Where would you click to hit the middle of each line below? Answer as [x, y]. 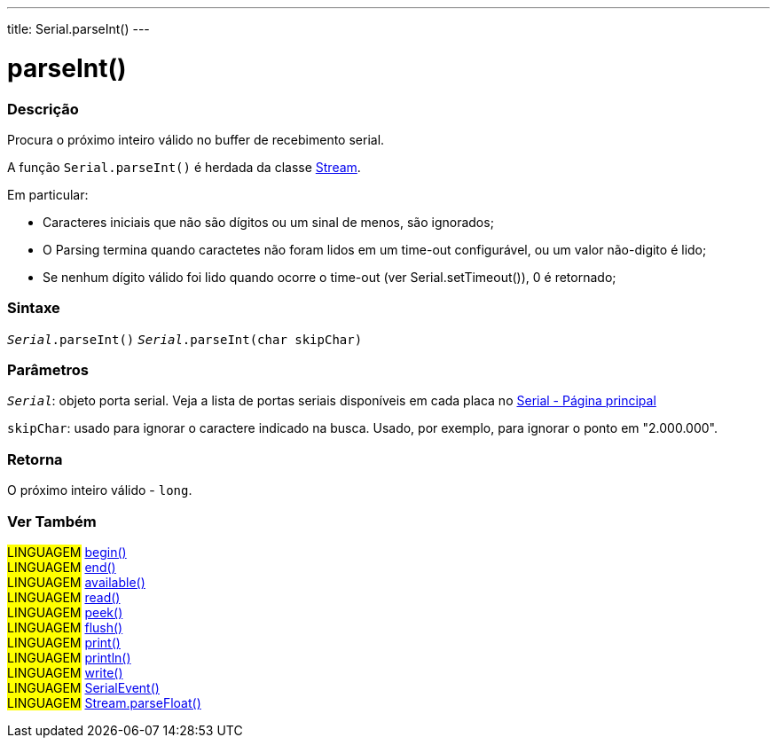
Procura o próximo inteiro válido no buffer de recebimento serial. [196, 139]
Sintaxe [34, 308]
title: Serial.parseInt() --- [78, 29]
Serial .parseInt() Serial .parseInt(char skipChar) [185, 339]
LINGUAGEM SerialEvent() [83, 687]
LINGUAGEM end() [62, 567]
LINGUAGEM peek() [65, 612]
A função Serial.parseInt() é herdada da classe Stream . [184, 167]
